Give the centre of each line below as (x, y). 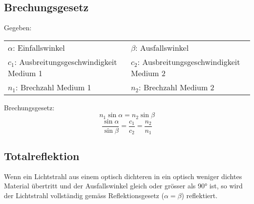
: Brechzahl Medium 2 (177, 87)
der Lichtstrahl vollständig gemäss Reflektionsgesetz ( (84, 195)
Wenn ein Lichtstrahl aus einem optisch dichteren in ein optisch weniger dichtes (123, 176)
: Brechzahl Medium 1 (53, 87)
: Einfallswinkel (39, 47)
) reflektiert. (200, 195)
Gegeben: (18, 28)
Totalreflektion (42, 155)
